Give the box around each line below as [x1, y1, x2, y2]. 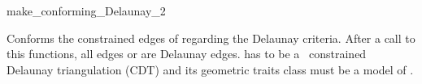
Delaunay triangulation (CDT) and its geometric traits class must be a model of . [7, 61, 414, 78]
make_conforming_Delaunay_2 [7, 2, 166, 19]
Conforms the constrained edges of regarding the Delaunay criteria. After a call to [7, 29, 415, 46]
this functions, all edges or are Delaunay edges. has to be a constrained [7, 45, 367, 62]
